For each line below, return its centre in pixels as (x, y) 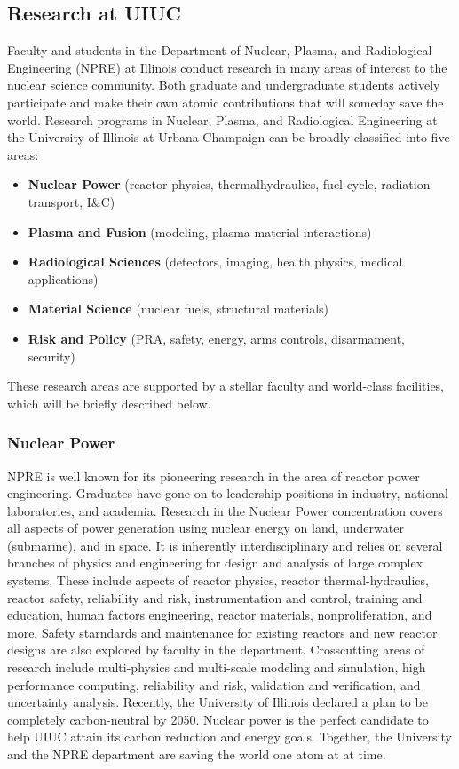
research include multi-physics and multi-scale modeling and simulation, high (217, 667)
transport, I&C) (71, 201)
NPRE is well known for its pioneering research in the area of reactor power (214, 476)
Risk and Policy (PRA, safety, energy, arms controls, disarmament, (216, 338)
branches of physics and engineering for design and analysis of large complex (215, 563)
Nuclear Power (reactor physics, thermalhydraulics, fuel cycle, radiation (229, 184)
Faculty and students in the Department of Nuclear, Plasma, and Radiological (220, 50)
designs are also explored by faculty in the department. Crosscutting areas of (216, 650)
